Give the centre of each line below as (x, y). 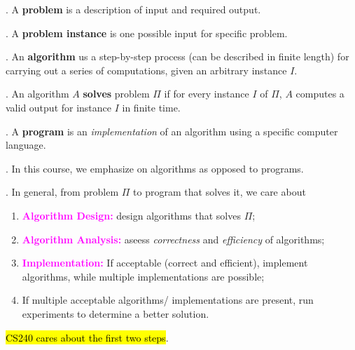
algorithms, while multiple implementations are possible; (143, 276)
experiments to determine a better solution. (116, 313)
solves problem (116, 94)
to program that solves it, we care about (220, 192)
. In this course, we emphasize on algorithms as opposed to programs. (155, 168)
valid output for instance (59, 107)
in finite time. (151, 107)
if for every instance (207, 94)
